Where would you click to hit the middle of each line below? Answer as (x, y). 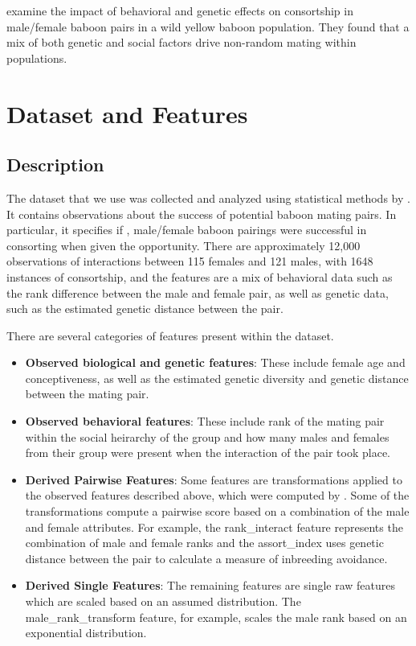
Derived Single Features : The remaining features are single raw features (210, 585)
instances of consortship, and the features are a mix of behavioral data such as (200, 276)
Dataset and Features (127, 113)
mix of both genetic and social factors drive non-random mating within (181, 42)
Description (55, 165)
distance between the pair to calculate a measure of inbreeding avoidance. (206, 558)
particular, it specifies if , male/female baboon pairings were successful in (187, 230)
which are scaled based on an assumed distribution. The (163, 601)
